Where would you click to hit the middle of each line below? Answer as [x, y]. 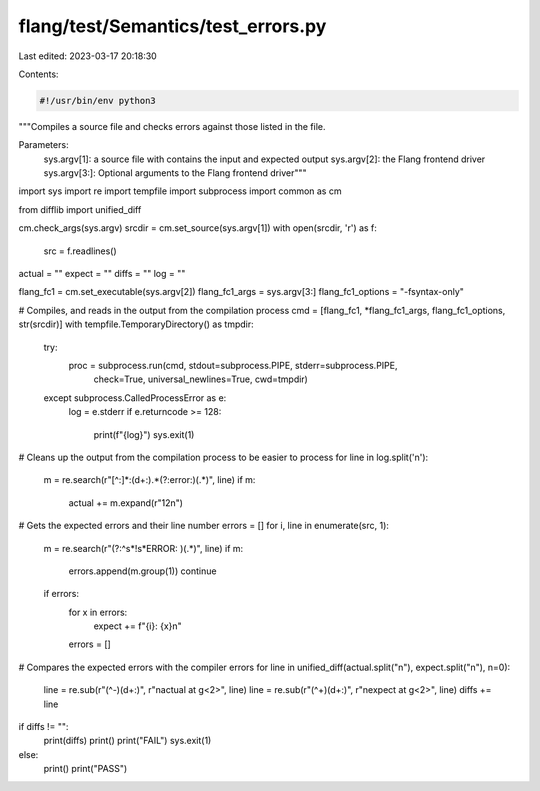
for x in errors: [98, 612]
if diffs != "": [43, 727]
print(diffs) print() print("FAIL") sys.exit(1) [127, 741]
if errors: [61, 594]
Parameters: [43, 145]
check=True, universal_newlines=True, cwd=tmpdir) [201, 379]
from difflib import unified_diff [80, 209]
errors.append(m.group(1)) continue [142, 571]
